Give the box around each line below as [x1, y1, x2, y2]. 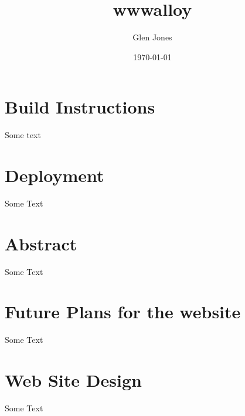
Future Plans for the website [5, 300, 241, 324]
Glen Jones [132, 31, 172, 43]
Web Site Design [5, 368, 142, 392]
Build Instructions [5, 95, 155, 119]
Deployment [5, 163, 104, 187]
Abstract [5, 231, 77, 255]
